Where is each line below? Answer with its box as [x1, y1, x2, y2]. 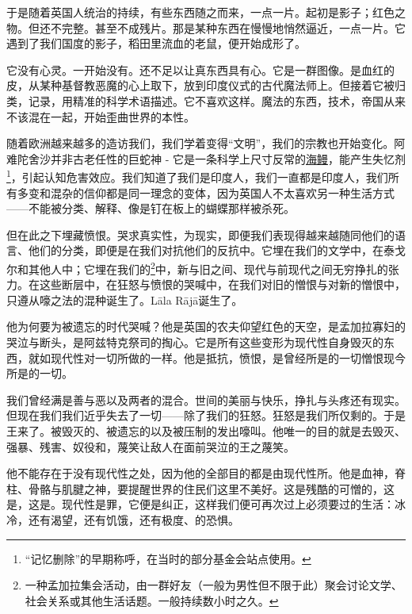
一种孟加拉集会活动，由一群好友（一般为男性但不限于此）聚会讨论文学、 [25, 577, 402, 593]
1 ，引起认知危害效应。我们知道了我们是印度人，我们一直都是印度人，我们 [6, 167, 388, 185]
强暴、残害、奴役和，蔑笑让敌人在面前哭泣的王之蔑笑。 [6, 438, 295, 455]
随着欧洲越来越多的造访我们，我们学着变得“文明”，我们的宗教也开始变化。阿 [6, 135, 406, 152]
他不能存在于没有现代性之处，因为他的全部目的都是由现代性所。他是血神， [6, 465, 395, 482]
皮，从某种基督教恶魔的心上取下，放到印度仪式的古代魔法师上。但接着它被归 [6, 77, 406, 94]
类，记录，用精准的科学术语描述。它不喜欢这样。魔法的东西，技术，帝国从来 [6, 92, 406, 109]
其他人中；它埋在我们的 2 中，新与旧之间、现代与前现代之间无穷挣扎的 [28, 258, 388, 277]
